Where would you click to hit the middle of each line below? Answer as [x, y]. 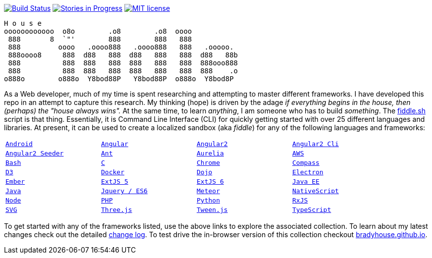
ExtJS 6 [210, 181]
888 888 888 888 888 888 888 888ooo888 [123, 63]
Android [19, 144]
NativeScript [316, 191]
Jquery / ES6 [124, 191]
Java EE [306, 181]
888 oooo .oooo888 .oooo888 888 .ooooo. [121, 47]
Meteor [208, 191]
